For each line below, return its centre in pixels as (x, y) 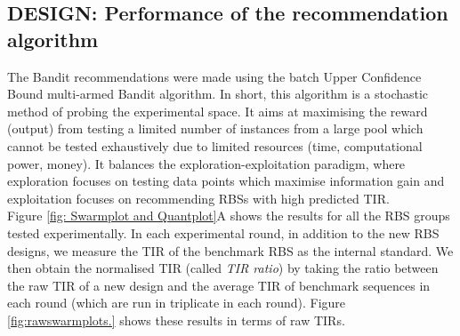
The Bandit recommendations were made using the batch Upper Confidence (214, 76)
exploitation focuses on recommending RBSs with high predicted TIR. (198, 198)
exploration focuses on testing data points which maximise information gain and (226, 181)
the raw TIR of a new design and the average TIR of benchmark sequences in (219, 285)
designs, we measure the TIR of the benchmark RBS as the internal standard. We (230, 250)
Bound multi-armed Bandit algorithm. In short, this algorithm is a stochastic (218, 94)
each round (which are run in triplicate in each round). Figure (177, 303)
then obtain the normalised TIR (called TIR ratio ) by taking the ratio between (223, 268)
